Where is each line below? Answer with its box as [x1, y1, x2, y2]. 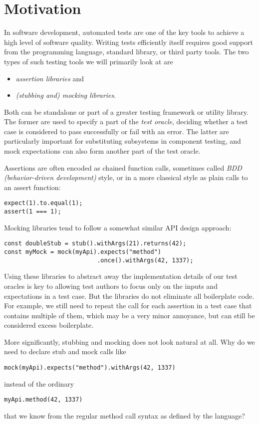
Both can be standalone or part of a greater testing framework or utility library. [4, 106, 249, 117]
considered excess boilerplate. [4, 320, 94, 330]
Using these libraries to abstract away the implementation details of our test [4, 271, 238, 281]
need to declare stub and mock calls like [4, 346, 126, 357]
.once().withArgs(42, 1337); [97, 256, 194, 264]
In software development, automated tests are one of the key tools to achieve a [4, 27, 245, 37]
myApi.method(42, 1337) [4, 396, 83, 404]
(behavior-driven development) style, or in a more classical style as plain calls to [4, 172, 248, 183]
